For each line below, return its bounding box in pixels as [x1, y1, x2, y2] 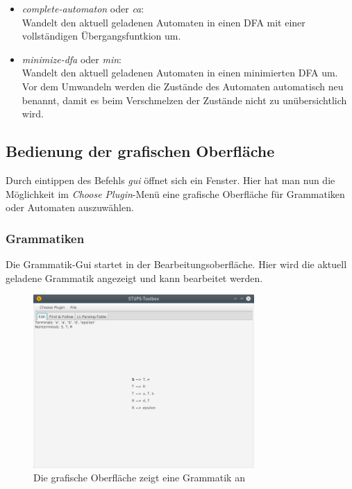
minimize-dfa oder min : [22, 51, 121, 66]
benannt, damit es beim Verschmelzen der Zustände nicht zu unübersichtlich [22, 92, 347, 107]
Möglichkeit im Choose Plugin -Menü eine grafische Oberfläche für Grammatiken [6, 186, 345, 201]
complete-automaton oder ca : [22, 1, 144, 15]
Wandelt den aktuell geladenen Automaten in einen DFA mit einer [22, 15, 305, 29]
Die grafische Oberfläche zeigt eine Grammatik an [33, 470, 245, 485]
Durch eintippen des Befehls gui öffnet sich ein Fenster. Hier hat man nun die [6, 172, 335, 187]
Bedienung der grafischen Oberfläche [6, 140, 275, 162]
